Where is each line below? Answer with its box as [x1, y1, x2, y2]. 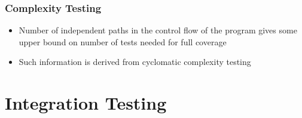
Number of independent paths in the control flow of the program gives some [19, 24, 297, 36]
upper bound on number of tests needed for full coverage [19, 35, 227, 48]
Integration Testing [5, 91, 167, 115]
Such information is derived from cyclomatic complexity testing [19, 55, 251, 68]
